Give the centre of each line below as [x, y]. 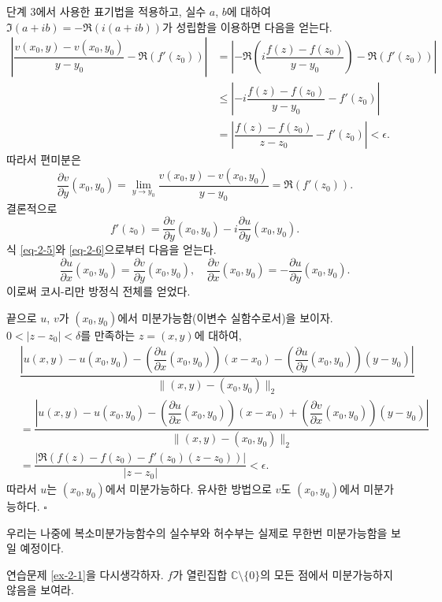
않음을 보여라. [40, 590]
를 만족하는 [108, 334]
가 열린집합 [200, 574]
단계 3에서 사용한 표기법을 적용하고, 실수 [106, 11]
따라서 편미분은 [44, 160]
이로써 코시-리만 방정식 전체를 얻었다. [98, 291]
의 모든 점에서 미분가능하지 [327, 574]
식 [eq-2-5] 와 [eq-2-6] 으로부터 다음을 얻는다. [111, 249]
